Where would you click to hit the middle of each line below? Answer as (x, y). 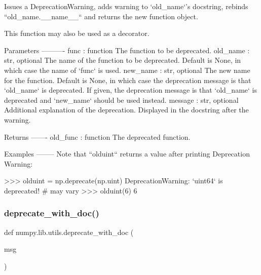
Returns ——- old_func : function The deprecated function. (97, 136)
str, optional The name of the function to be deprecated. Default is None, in (123, 60)
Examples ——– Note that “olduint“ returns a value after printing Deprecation (127, 154)
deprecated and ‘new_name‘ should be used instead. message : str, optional (121, 100)
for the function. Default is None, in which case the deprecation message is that (128, 80)
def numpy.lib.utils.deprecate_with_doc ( (69, 232)
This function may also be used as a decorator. (77, 33)
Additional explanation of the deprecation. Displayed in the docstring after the (126, 110)
